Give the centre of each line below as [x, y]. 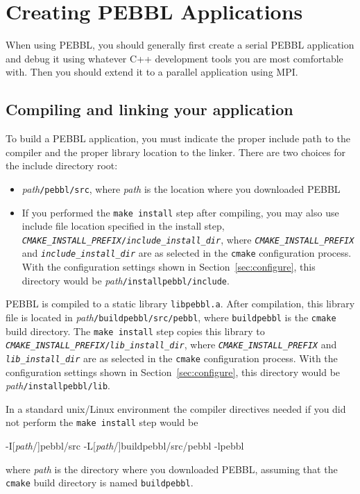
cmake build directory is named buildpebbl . [100, 483]
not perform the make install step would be [102, 422]
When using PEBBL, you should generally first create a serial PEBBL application [180, 45]
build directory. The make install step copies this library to [135, 331]
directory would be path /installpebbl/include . [126, 280]
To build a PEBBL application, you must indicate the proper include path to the [178, 138]
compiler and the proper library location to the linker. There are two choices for [176, 152]
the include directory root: [62, 165]
